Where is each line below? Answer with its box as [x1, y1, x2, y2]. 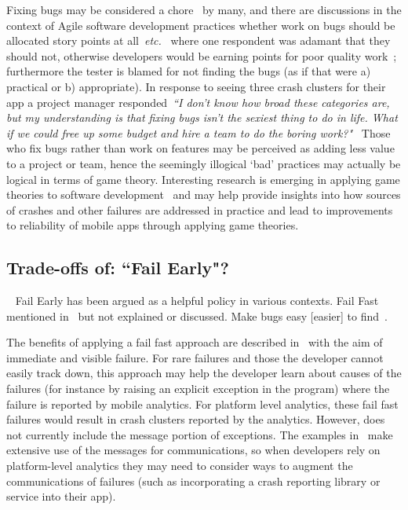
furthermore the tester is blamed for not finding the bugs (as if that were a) [6, 63, 371, 79]
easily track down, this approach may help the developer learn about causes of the [6, 365, 402, 381]
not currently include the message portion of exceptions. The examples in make [6, 426, 393, 442]
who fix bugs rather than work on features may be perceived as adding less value [6, 140, 395, 156]
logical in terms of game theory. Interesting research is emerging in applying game [6, 171, 400, 187]
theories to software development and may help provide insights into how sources [6, 186, 401, 203]
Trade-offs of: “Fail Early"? [6, 255, 229, 280]
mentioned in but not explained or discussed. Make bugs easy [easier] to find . [6, 307, 388, 324]
